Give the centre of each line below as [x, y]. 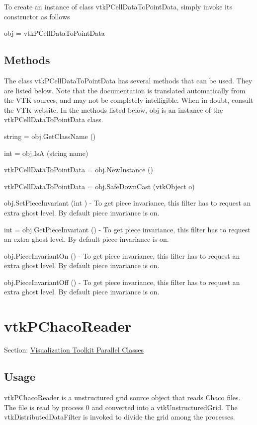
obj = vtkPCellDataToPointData [54, 33]
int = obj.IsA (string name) [46, 153]
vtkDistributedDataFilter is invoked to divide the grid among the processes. [120, 417]
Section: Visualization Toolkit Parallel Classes [74, 350]
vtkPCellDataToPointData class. [54, 119]
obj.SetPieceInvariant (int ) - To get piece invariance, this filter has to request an [128, 203]
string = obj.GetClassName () [50, 136]
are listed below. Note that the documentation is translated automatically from [125, 90]
